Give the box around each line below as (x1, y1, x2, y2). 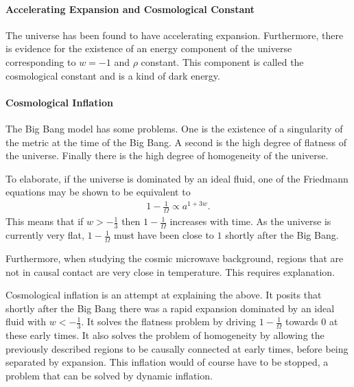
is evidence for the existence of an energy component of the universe (5, 41, 292, 56)
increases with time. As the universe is (169, 214, 331, 228)
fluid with (5, 314, 47, 329)
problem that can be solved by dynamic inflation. (5, 368, 213, 382)
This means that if (5, 214, 84, 228)
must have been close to (113, 228, 214, 242)
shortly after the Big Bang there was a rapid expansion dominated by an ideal (5, 301, 335, 315)
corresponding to (5, 54, 76, 69)
